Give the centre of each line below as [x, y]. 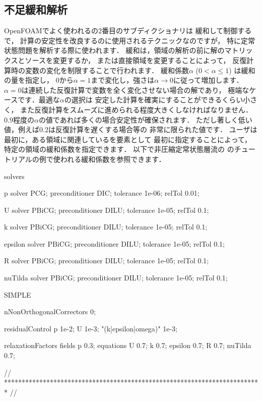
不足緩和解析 [36, 9]
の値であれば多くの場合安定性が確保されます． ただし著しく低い [145, 119]
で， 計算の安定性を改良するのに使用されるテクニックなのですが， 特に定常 [129, 40]
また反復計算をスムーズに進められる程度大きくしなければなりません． [137, 109]
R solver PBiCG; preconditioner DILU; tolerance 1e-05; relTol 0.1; [107, 261]
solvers [14, 176]
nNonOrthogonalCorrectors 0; [50, 311]
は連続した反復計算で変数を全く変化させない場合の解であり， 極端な [135, 90]
